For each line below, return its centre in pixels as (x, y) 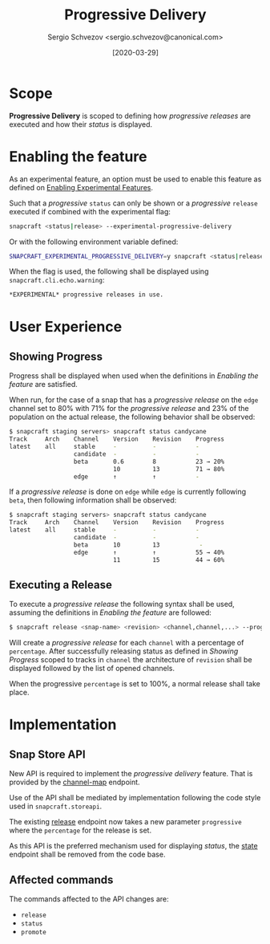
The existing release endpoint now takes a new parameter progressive (126, 822)
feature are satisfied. (44, 385)
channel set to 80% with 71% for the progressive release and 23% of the (129, 409)
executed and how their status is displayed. (81, 124)
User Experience (66, 327)
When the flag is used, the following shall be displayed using (109, 271)
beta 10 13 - (138, 545)
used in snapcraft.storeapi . (56, 806)
